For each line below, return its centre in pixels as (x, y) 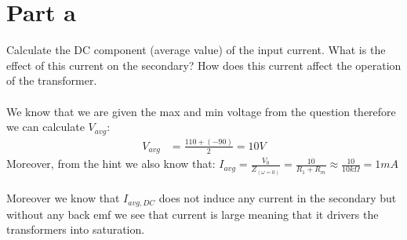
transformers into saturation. (76, 229)
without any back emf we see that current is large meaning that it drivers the (193, 214)
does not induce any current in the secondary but (278, 198)
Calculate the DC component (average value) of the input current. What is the (196, 50)
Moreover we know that (63, 198)
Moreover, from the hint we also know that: (111, 164)
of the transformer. (52, 80)
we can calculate (45, 127)
